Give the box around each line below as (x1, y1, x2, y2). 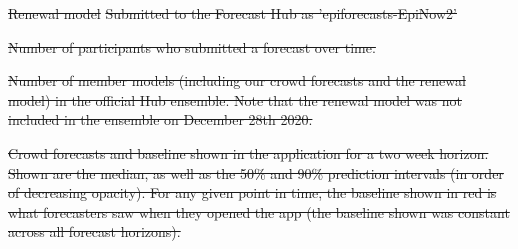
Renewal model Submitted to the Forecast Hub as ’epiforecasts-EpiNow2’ (8, 3, 457, 23)
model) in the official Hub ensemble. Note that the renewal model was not (8, 89, 462, 110)
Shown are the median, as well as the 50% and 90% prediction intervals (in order (8, 162, 504, 183)
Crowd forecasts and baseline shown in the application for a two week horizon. (8, 142, 489, 163)
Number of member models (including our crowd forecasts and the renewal (8, 70, 466, 91)
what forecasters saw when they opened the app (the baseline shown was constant (8, 201, 510, 222)
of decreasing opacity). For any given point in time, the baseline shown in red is (8, 182, 497, 203)
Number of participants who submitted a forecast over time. (8, 36, 376, 57)
